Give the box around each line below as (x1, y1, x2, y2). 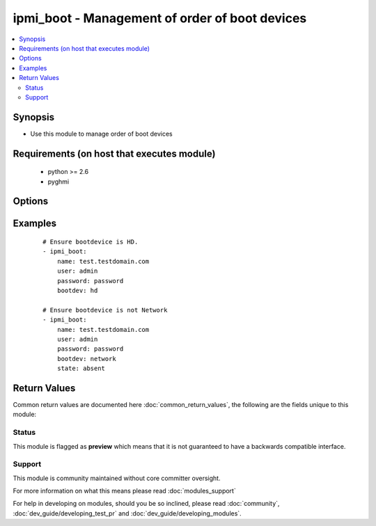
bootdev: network (56, 355, 116, 362)
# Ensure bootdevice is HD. (42, 238, 139, 246)
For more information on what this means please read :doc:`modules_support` (13, 487, 236, 495)
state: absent (56, 365, 106, 372)
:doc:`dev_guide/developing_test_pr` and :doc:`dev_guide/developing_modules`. (13, 509, 242, 518)
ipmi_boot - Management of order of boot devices (13, 10, 307, 26)
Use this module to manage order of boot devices (30, 129, 173, 138)
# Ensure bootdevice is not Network (42, 306, 168, 314)
